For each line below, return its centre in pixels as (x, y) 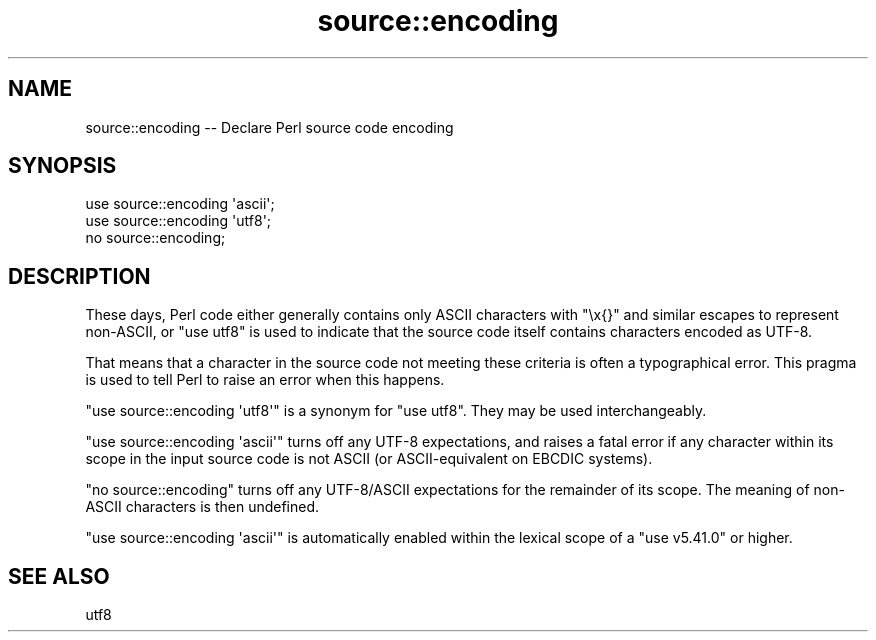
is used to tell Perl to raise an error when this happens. (265, 380)
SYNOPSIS (62, 166)
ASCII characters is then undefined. (202, 507)
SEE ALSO (59, 576)
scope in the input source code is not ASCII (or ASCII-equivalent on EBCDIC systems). (369, 459)
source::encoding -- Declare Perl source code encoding (269, 127)
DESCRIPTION (79, 276)
